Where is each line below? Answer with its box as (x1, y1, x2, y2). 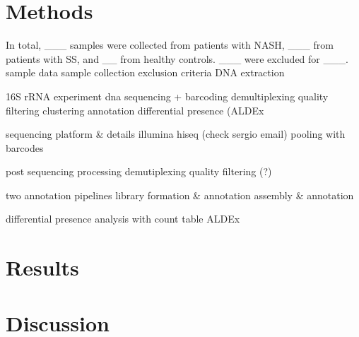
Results (6, 253, 79, 282)
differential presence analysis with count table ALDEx (6, 211, 240, 226)
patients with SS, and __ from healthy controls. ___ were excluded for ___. (6, 51, 348, 66)
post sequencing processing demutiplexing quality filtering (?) (6, 164, 272, 179)
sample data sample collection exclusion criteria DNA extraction (6, 65, 285, 80)
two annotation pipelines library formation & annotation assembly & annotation (6, 187, 354, 202)
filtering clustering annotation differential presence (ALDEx (6, 102, 264, 117)
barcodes (6, 140, 44, 155)
